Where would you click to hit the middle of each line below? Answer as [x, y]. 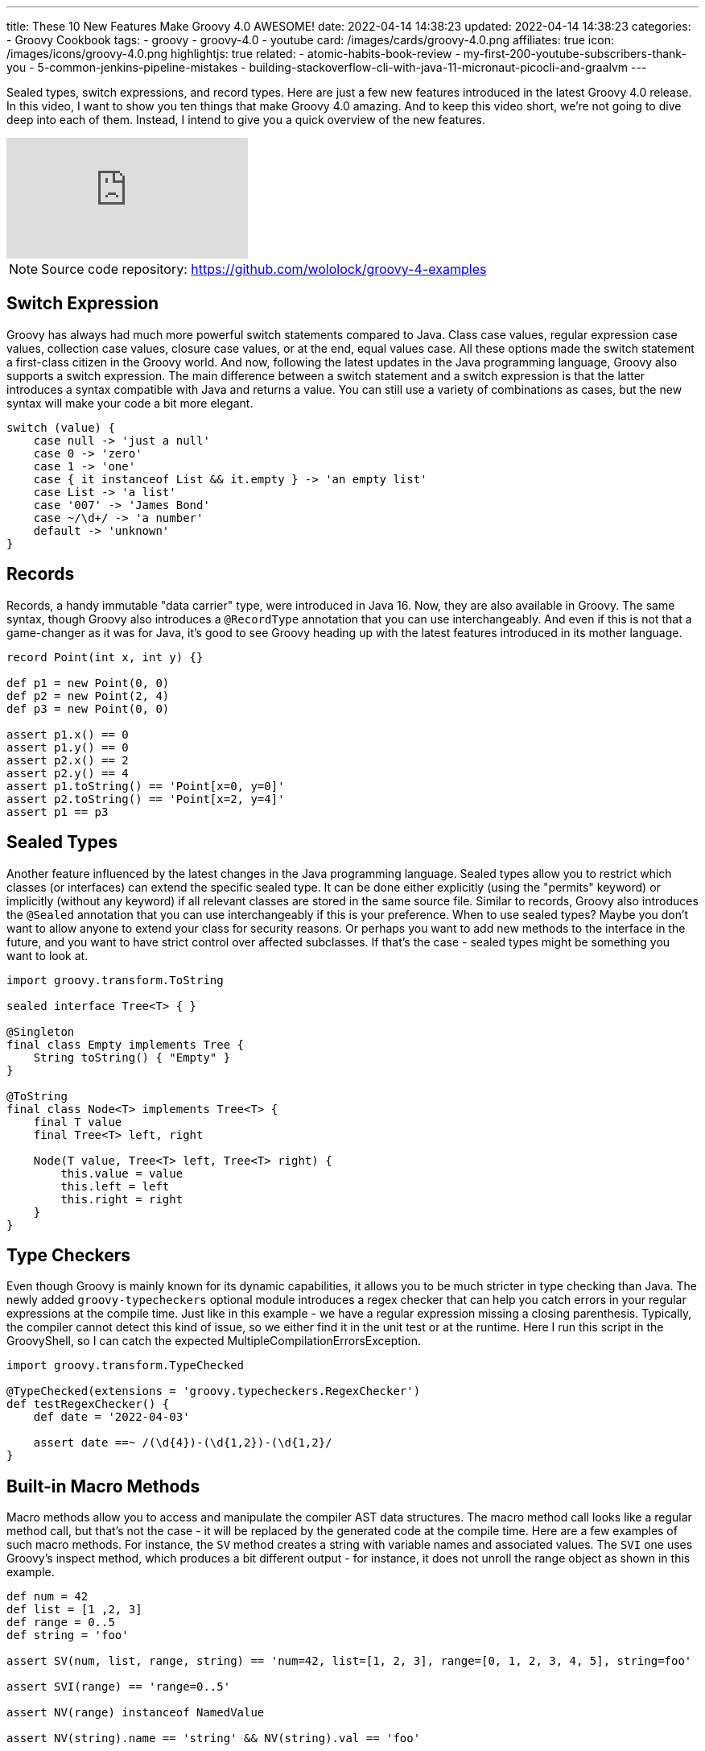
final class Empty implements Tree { [126, 1044]
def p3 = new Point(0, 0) [88, 708]
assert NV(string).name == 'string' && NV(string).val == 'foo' [214, 1739]
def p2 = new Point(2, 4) [88, 695]
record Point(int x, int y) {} [105, 657]
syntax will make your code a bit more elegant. [130, 403]
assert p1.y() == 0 [68, 747]
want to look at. [47, 955]
